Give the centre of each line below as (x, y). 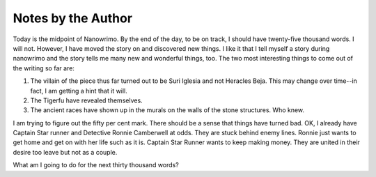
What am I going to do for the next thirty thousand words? (96, 165)
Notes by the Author (72, 18)
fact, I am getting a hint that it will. (79, 91)
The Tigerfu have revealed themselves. (86, 100)
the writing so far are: (44, 68)
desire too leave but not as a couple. (65, 152)
